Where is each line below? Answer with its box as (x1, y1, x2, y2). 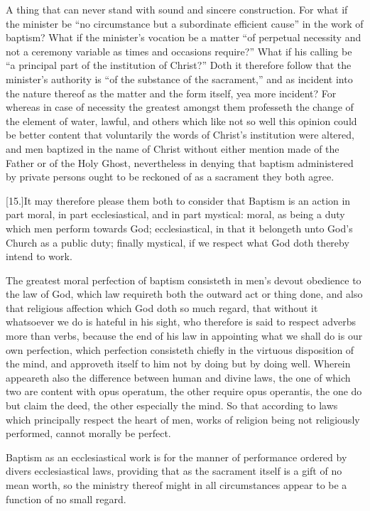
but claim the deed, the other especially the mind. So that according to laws (6, 398, 338, 413)
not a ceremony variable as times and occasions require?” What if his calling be (6, 43, 352, 58)
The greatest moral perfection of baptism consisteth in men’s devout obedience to (6, 272, 361, 287)
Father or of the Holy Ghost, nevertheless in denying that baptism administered (6, 155, 354, 170)
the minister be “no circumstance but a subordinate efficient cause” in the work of (6, 16, 364, 31)
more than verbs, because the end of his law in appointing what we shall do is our (6, 328, 363, 343)
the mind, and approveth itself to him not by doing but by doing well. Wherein (6, 356, 351, 371)
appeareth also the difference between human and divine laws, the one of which (6, 370, 351, 384)
